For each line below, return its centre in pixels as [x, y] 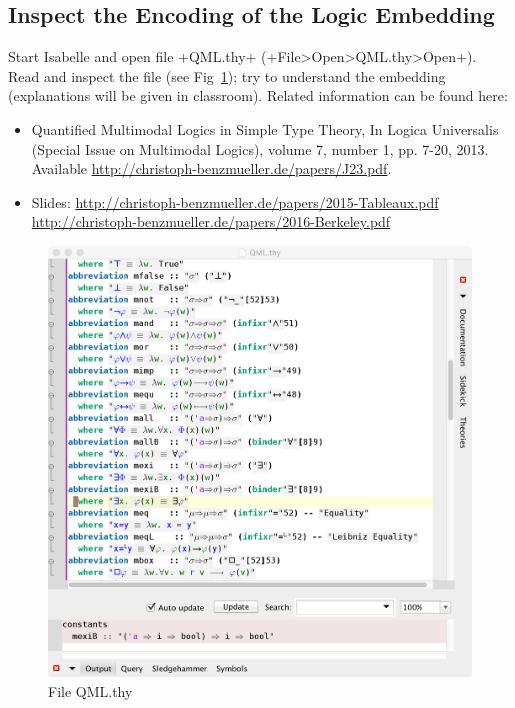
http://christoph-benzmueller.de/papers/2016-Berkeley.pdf [211, 221]
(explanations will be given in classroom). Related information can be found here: [258, 95]
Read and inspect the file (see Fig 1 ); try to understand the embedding [227, 75]
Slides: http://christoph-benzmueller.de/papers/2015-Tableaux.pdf [235, 201]
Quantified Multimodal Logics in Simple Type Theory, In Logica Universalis [265, 128]
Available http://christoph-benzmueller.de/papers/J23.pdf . [211, 168]
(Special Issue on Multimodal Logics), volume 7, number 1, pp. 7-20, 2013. [260, 148]
